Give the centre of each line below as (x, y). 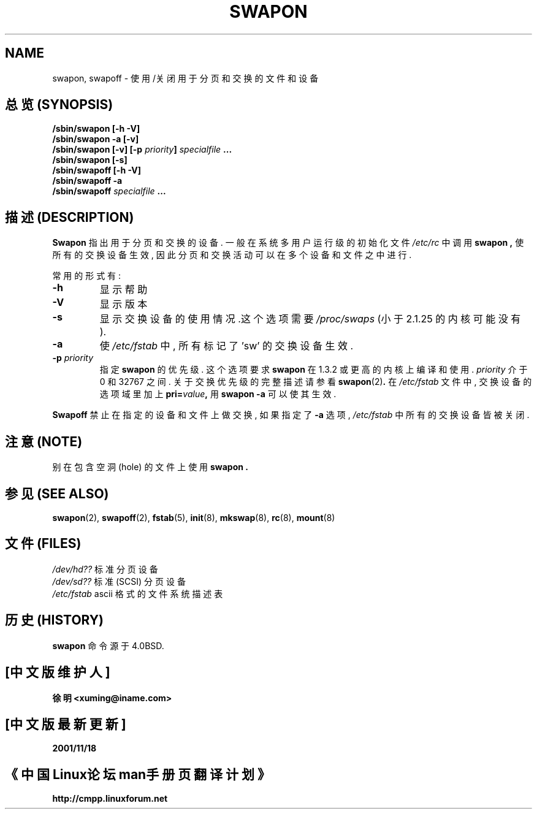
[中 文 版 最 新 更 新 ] (66, 724)
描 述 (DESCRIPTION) (70, 217)
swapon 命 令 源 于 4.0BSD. (108, 645)
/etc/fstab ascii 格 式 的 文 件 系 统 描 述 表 (138, 593)
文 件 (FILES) (43, 544)
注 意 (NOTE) (44, 441)
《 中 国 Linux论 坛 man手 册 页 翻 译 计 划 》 (138, 774)
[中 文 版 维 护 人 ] (58, 672)
